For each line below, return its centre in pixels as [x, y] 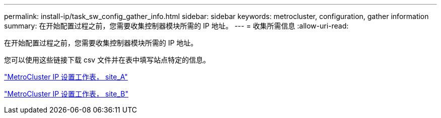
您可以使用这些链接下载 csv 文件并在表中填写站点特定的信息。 [107, 60]
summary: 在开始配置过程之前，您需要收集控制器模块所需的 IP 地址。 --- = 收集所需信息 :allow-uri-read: [176, 26]
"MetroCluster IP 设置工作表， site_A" [66, 77]
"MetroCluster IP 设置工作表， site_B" [66, 94]
